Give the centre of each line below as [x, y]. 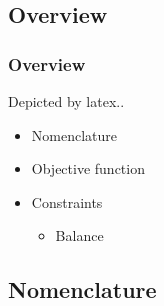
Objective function [88, 168]
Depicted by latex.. [66, 101]
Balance [79, 235]
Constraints [67, 201]
